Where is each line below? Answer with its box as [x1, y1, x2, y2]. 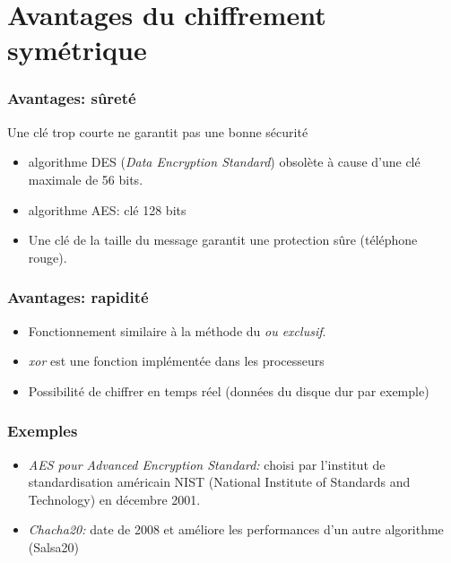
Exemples [7, 420, 78, 442]
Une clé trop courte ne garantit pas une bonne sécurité [7, 122, 308, 141]
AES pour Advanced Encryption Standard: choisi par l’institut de [28, 455, 386, 473]
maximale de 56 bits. [28, 169, 143, 188]
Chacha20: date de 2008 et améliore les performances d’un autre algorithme [28, 520, 444, 539]
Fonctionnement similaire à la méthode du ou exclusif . [28, 321, 326, 340]
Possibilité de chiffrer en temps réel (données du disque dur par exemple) [28, 381, 429, 400]
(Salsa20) [28, 537, 79, 556]
